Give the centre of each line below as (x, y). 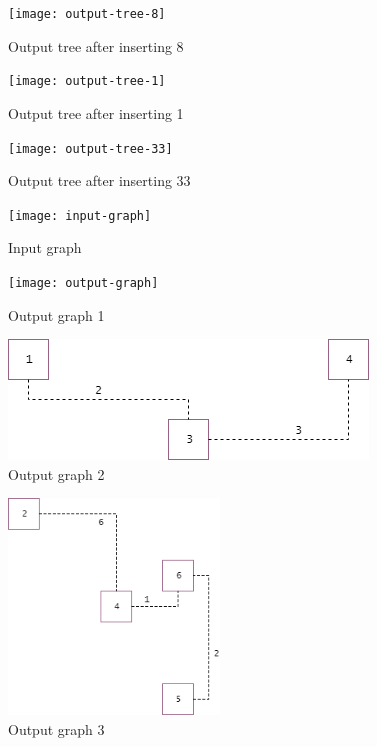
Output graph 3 (56, 728)
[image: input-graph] (80, 215)
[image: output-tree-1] (87, 81)
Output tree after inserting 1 (96, 112)
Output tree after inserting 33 (99, 180)
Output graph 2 (56, 473)
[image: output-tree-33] (90, 148)
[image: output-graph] (83, 283)
